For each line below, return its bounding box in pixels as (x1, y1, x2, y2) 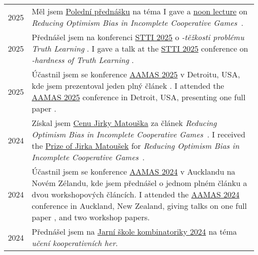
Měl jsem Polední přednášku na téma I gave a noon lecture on (32, 5, 248, 17)
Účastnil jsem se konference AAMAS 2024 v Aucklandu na (32, 166, 236, 178)
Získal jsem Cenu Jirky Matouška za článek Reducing (32, 117, 217, 129)
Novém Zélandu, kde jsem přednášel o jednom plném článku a (32, 177, 248, 189)
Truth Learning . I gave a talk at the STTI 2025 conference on (32, 43, 248, 55)
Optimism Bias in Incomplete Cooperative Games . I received (32, 128, 246, 140)
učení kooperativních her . (32, 237, 118, 249)
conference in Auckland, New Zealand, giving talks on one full (32, 200, 247, 212)
